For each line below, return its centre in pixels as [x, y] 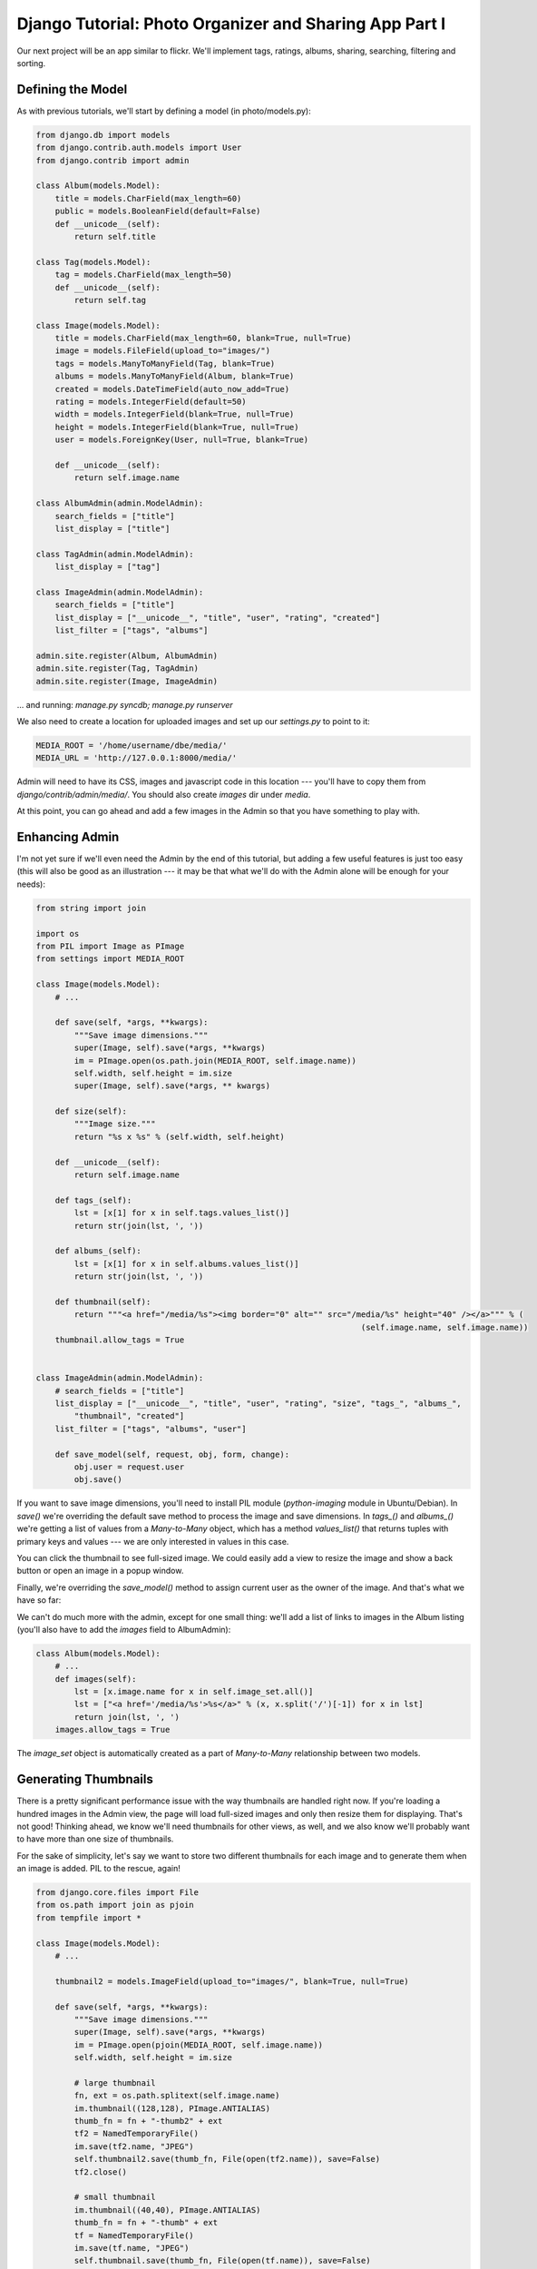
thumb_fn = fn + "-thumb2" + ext [148, 2121]
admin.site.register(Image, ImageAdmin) [127, 681]
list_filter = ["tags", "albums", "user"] [151, 1429]
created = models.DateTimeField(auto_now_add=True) [172, 389]
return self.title [115, 236]
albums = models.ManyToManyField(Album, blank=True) [175, 376]
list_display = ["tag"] [107, 567]
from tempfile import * [89, 1918]
